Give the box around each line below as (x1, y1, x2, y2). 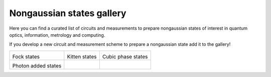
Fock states (12, 53, 40, 60)
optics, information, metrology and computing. (9, 32, 105, 38)
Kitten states (67, 53, 97, 60)
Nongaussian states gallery (9, 8, 126, 19)
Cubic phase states (102, 53, 148, 60)
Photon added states (12, 62, 62, 69)
